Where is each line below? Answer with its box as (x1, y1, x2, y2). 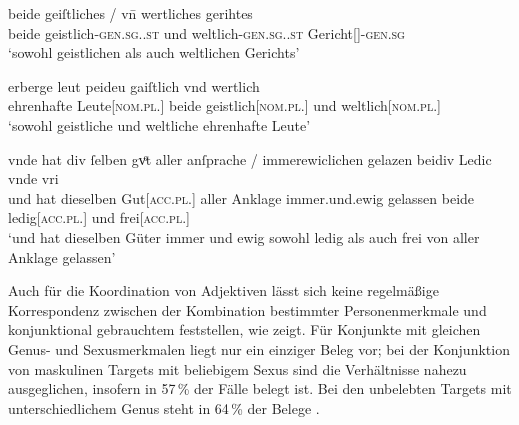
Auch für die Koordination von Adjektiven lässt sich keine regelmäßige (8, 280, 439, 301)
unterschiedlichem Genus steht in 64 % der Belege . (8, 397, 320, 418)
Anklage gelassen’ (8, 246, 116, 267)
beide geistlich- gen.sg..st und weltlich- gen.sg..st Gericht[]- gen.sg (8, 22, 405, 43)
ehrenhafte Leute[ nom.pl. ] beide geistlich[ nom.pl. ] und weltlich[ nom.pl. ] (8, 95, 441, 116)
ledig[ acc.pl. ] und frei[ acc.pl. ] (8, 207, 190, 228)
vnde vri (8, 168, 59, 189)
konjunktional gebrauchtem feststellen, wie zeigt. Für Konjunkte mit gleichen (8, 319, 481, 340)
